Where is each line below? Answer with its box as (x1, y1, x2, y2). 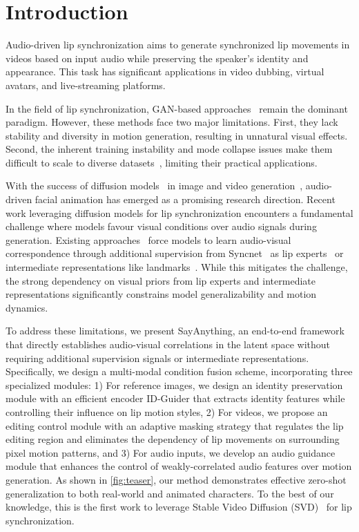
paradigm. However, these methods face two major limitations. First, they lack (6, 115, 338, 129)
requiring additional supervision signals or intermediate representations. (6, 350, 309, 365)
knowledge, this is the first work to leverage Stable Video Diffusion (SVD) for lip (6, 500, 352, 514)
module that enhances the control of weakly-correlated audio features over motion (6, 459, 352, 473)
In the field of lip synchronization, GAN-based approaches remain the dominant (6, 101, 348, 115)
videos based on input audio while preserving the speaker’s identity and (6, 50, 309, 65)
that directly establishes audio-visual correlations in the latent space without (6, 337, 330, 351)
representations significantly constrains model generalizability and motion (6, 287, 317, 301)
